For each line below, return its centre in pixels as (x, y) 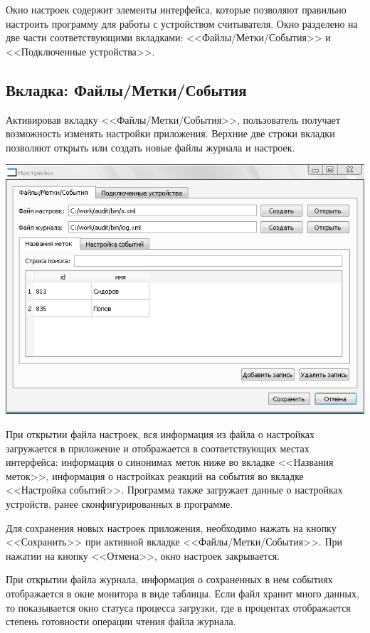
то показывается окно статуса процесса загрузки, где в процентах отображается (178, 607)
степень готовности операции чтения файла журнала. (121, 621)
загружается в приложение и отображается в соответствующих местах (158, 448)
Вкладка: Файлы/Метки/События (126, 89)
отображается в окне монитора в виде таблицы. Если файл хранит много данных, (183, 593)
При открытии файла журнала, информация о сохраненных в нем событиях (169, 579)
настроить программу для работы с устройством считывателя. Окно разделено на (182, 23)
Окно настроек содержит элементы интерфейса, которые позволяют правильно (176, 9)
